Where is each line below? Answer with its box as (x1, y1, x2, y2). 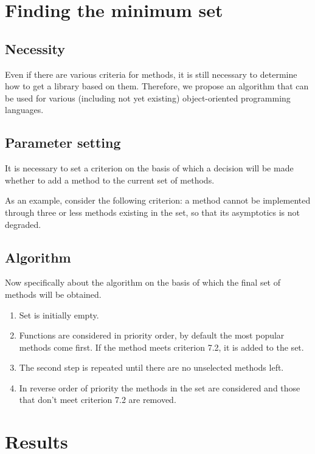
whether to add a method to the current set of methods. (5, 173, 215, 186)
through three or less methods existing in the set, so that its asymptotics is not (5, 205, 300, 218)
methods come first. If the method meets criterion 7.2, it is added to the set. (19, 340, 304, 353)
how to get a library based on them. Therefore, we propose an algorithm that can (5, 80, 309, 92)
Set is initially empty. (19, 308, 99, 321)
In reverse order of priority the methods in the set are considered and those (19, 381, 300, 394)
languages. (5, 103, 44, 116)
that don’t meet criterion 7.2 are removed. (19, 393, 176, 406)
